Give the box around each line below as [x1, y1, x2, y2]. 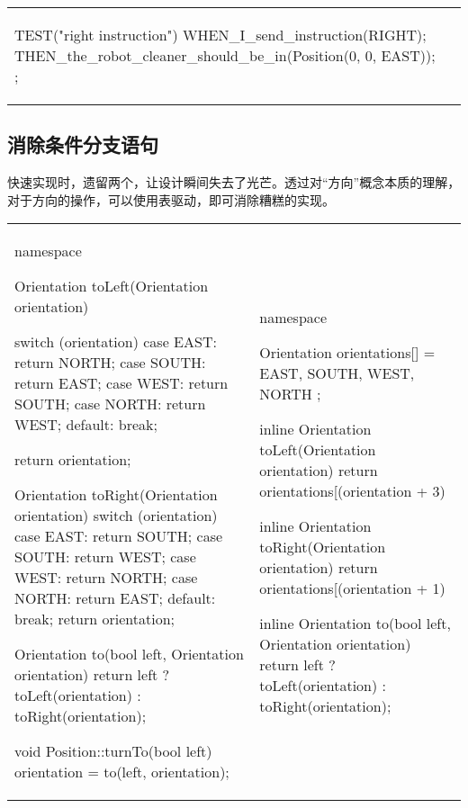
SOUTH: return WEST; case [14, 546, 196, 568]
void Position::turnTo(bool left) [14, 741, 212, 762]
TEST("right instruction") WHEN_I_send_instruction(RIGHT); [14, 24, 427, 45]
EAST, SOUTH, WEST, [259, 362, 415, 383]
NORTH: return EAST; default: [14, 588, 216, 609]
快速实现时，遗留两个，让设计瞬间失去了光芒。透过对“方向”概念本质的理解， [7, 173, 461, 192]
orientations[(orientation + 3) [259, 480, 445, 501]
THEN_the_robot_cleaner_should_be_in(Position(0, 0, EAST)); [14, 45, 436, 66]
